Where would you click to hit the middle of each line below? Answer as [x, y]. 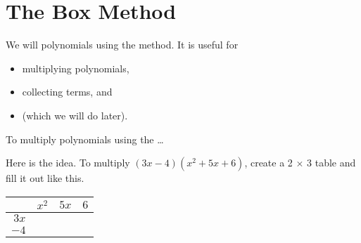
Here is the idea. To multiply [68, 163]
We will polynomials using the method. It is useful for [122, 45]
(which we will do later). [75, 115]
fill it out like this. [45, 178]
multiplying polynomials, [76, 68]
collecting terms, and [67, 92]
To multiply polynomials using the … [85, 139]
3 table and [331, 163]
